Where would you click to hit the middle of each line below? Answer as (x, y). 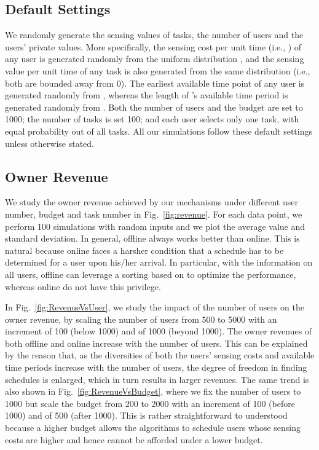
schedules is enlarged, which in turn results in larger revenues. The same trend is (157, 379)
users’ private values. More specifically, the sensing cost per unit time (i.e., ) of (153, 46)
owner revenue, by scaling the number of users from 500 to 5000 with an (141, 319)
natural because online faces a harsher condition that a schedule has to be (144, 250)
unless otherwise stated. (49, 143)
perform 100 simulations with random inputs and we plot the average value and (155, 226)
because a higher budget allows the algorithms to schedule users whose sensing (153, 428)
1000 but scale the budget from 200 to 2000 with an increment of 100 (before (150, 403)
